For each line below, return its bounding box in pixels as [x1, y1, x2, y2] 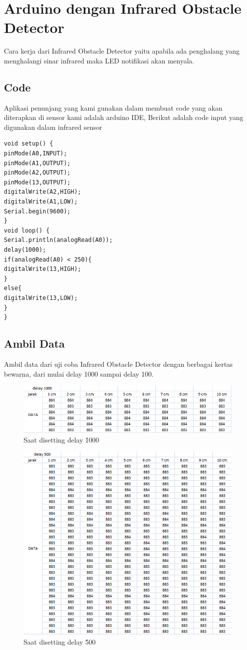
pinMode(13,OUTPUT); [4, 178, 71, 186]
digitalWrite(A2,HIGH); [4, 188, 81, 196]
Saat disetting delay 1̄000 [24, 434, 99, 444]
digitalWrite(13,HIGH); [4, 266, 81, 273]
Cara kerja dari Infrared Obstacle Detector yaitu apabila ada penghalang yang [4, 46, 240, 56]
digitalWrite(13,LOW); [4, 294, 78, 301]
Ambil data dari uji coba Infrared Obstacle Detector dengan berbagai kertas [4, 358, 233, 369]
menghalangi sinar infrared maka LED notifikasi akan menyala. [4, 55, 195, 65]
